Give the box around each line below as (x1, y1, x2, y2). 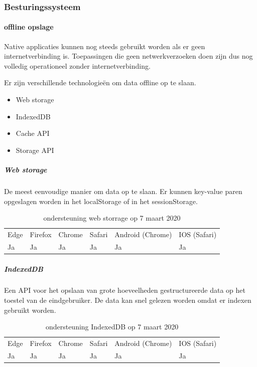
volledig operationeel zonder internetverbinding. (4, 60, 151, 71)
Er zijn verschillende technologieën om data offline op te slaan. (4, 77, 196, 88)
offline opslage (4, 22, 54, 32)
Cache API (16, 128, 50, 138)
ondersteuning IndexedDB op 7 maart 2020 (45, 321, 179, 332)
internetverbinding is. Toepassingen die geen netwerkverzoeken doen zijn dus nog (4, 51, 253, 61)
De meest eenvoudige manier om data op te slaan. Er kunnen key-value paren (4, 186, 242, 196)
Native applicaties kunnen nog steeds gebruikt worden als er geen (4, 41, 205, 51)
